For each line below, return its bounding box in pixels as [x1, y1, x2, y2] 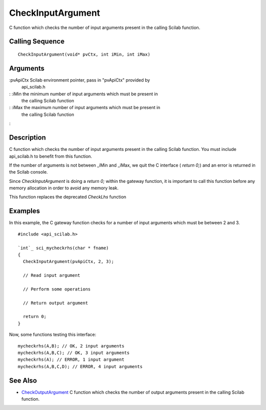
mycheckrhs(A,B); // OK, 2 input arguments [18, 343, 125, 349]
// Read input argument [23, 273, 81, 278]
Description [9, 133, 46, 142]
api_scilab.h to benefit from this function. [9, 153, 92, 159]
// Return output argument [23, 300, 88, 306]
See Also [9, 376, 37, 384]
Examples [9, 207, 40, 215]
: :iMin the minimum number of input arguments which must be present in [9, 91, 158, 97]
